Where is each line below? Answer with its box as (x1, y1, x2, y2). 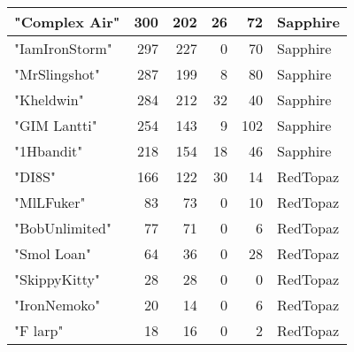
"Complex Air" (14, 11, 120, 32)
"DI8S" (14, 166, 56, 187)
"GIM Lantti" (14, 115, 97, 135)
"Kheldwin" (14, 89, 84, 110)
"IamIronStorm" (14, 38, 112, 58)
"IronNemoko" (14, 295, 101, 315)
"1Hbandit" (14, 141, 83, 161)
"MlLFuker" (14, 192, 86, 212)
